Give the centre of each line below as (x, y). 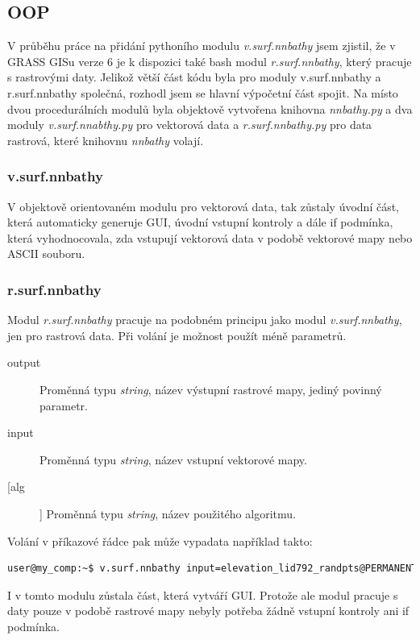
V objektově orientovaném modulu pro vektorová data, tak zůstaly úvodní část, (204, 206)
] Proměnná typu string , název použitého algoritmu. (168, 513)
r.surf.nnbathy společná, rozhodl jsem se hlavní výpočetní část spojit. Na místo (203, 92)
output (24, 362)
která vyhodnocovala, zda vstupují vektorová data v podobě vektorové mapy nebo (210, 237)
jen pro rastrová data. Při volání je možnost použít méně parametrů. (177, 335)
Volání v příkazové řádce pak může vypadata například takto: (160, 540)
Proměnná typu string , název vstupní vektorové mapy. (173, 459)
